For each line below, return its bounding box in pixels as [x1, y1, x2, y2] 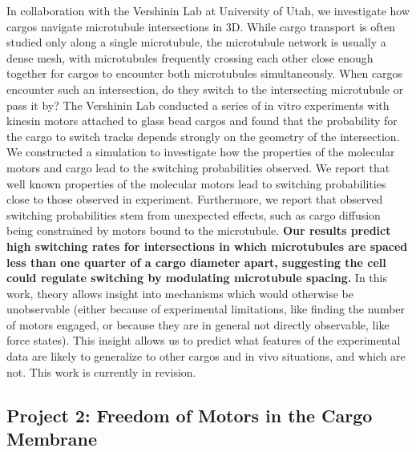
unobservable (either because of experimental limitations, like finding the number [6, 301, 406, 317]
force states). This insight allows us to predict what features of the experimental [6, 332, 401, 349]
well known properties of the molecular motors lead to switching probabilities [6, 175, 386, 192]
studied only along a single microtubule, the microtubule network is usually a [6, 34, 386, 50]
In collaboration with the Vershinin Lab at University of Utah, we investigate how [6, 2, 410, 18]
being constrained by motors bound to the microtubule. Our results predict [6, 222, 391, 239]
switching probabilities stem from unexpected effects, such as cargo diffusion [6, 206, 381, 223]
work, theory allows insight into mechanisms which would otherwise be [6, 285, 353, 301]
